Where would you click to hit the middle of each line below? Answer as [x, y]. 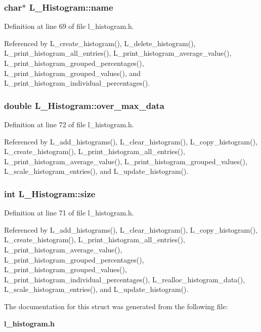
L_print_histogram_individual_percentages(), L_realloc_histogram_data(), [125, 279]
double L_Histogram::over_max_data [84, 105]
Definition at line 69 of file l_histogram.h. [69, 26]
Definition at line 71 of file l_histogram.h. [69, 213]
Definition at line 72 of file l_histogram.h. [69, 124]
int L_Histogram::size [50, 193]
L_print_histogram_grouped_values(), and [73, 73]
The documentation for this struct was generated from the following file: [116, 306]
